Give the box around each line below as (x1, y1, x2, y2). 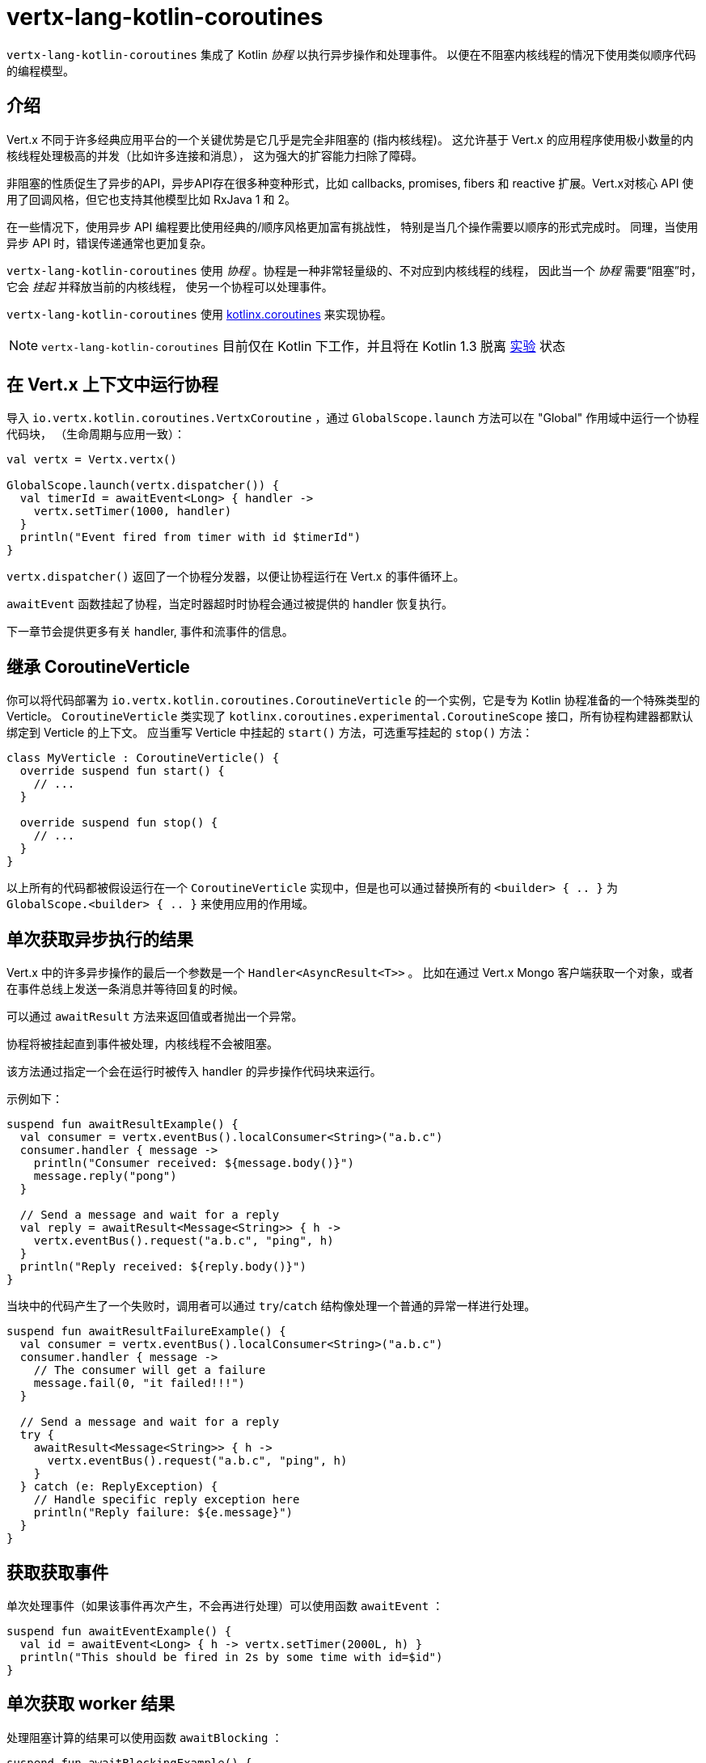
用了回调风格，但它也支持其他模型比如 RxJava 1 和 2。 (6, 192, 296, 206)
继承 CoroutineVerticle (6, 656, 190, 677)
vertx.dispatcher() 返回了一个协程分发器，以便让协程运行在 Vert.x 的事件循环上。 (6, 569, 465, 584)
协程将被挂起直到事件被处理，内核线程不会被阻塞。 (6, 1037, 278, 1051)
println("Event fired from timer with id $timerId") (19, 531, 361, 544)
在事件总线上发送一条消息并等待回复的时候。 (6, 982, 244, 996)
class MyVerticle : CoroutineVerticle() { (6, 751, 280, 765)
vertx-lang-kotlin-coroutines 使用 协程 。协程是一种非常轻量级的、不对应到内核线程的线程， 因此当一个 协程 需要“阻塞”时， (6, 263, 702, 277)
